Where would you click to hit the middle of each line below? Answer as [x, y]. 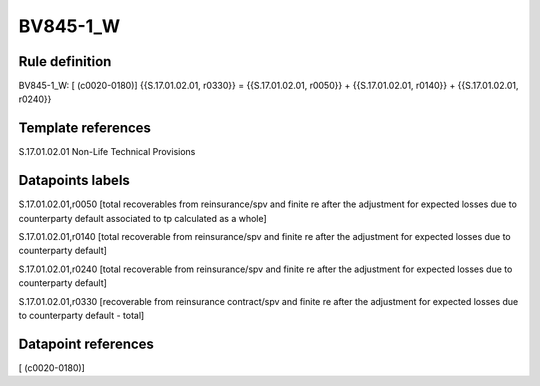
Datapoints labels [74, 180]
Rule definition [65, 61]
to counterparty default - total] [81, 315]
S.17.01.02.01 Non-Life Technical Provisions [107, 152]
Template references [85, 128]
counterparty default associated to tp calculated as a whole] [142, 218]
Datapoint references [86, 343]
